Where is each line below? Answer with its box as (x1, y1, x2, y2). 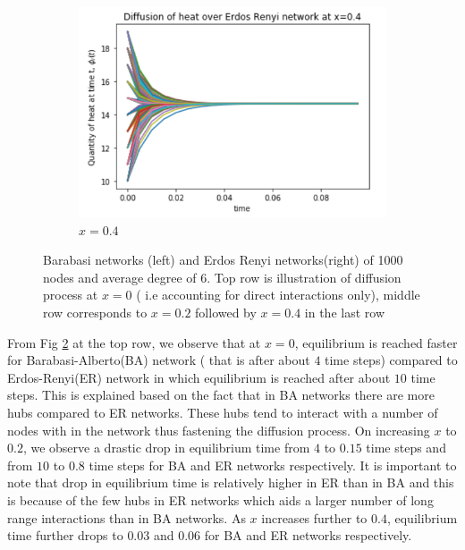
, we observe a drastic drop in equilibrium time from (22, 438, 310, 457)
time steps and (366, 438, 446, 457)
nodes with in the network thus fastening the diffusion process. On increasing (7, 420, 430, 439)
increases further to (261, 508, 368, 527)
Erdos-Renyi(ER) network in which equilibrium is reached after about (7, 368, 391, 386)
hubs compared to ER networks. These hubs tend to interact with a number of (7, 402, 438, 421)
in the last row (304, 303, 385, 321)
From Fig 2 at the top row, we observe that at (7, 333, 261, 351)
